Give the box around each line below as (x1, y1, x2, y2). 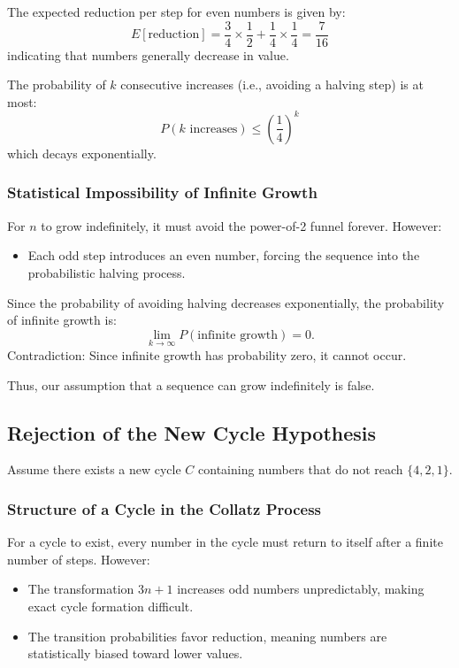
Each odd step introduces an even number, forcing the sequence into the (27, 246, 420, 265)
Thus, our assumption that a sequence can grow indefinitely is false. (7, 375, 375, 394)
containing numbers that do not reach (198, 460, 403, 479)
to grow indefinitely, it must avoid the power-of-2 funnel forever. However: (41, 216, 442, 234)
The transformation (27, 580, 134, 598)
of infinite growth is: (7, 311, 117, 329)
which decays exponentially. (7, 143, 157, 162)
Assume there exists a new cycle (7, 460, 181, 479)
